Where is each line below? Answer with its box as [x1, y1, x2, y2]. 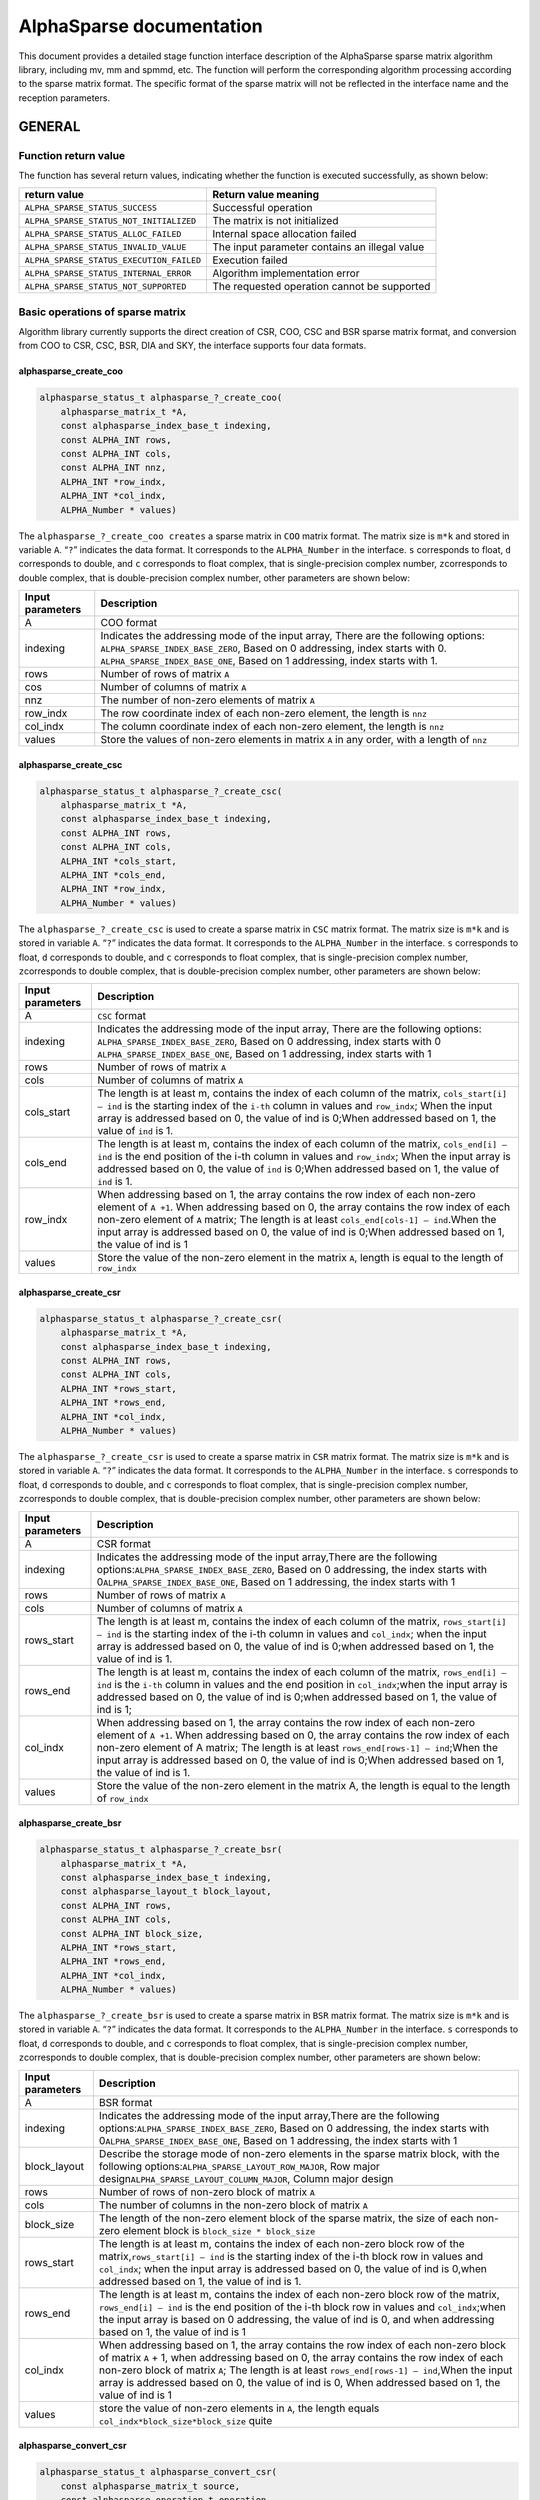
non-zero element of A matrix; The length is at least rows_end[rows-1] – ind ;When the [96, 1740, 499, 1754]
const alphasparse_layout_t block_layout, [60, 1886, 272, 1897]
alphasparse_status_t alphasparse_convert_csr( [39, 2466, 277, 2478]
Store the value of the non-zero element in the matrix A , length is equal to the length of [96, 1251, 504, 1265]
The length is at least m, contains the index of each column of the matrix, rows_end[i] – [96, 1665, 507, 1679]
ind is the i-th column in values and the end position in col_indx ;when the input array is [96, 1677, 509, 1691]
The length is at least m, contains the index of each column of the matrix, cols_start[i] [96, 1086, 508, 1100]
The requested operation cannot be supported [211, 280, 431, 294]
